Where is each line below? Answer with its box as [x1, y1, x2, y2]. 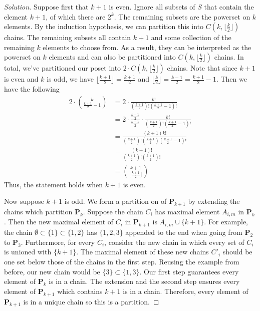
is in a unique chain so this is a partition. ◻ [23, 296, 159, 306]
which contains [57, 285, 103, 296]
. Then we [216, 74, 247, 84]
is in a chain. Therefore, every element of [123, 285, 248, 296]
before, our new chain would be [4, 266, 100, 276]
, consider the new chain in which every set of [104, 236, 244, 247]
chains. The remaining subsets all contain [4, 32, 131, 43]
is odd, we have [47, 74, 94, 84]
